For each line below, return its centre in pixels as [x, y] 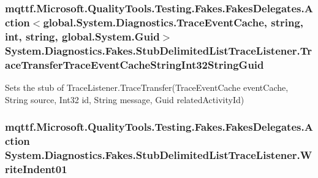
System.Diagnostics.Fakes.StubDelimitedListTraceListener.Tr [159, 50]
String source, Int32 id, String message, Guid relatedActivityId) [125, 99]
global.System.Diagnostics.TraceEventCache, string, [173, 22]
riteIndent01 [36, 168]
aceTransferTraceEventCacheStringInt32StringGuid [134, 64]
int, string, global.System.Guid [82, 36]
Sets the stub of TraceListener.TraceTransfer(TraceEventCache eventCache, [147, 87]
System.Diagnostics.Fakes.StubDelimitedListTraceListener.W [159, 154]
